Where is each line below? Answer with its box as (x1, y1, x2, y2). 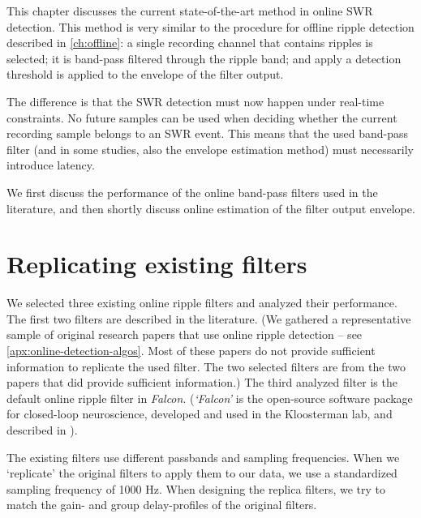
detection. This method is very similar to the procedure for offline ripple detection (6, 18, 415, 35)
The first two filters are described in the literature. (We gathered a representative (6, 310, 411, 327)
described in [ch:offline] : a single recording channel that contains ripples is (6, 34, 373, 51)
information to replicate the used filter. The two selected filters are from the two (6, 357, 406, 375)
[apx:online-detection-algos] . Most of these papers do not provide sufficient (6, 342, 376, 359)
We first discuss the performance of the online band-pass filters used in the (6, 183, 378, 200)
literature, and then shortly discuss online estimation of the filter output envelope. (6, 199, 415, 216)
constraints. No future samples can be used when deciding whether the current (6, 109, 397, 126)
